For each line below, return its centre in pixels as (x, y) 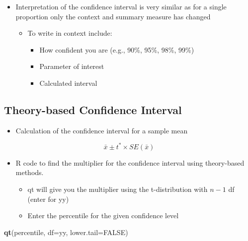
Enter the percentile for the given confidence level (103, 215)
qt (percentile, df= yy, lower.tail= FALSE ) (66, 232)
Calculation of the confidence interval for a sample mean (102, 130)
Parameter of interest (72, 66)
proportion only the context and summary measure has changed (113, 16)
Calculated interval (68, 83)
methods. (30, 172)
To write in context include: (70, 33)
